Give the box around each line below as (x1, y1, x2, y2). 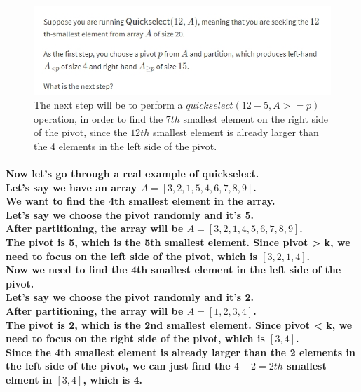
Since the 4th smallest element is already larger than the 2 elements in (6, 344, 355, 359)
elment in (6, 372, 53, 386)
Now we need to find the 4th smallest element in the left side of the (6, 262, 341, 277)
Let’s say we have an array (6, 180, 137, 194)
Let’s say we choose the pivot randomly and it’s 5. (6, 207, 254, 222)
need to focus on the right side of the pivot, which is (6, 331, 265, 346)
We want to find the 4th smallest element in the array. (6, 194, 275, 208)
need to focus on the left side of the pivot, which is (6, 248, 257, 263)
